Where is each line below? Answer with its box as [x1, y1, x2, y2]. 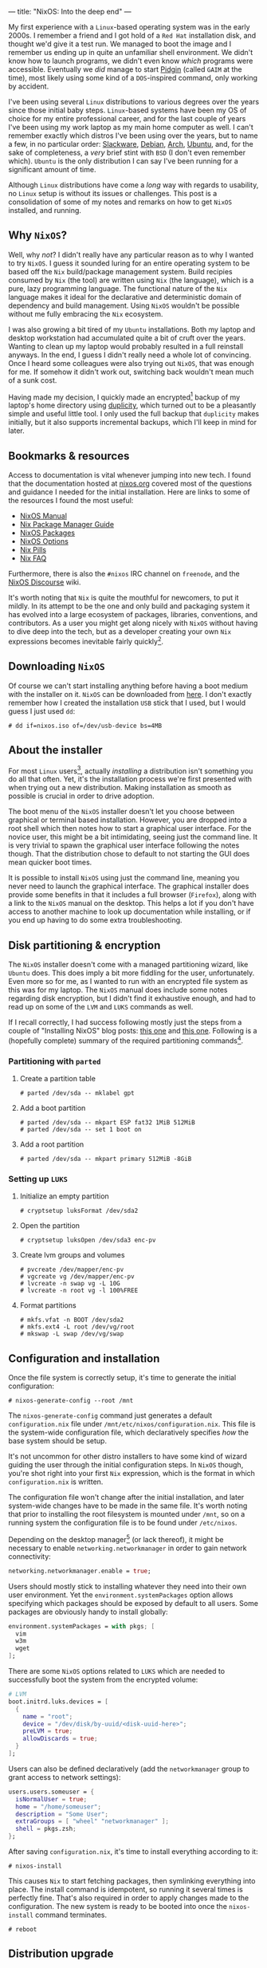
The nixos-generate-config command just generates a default [8, 1411, 213, 1420]
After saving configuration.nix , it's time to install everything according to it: [8, 1847, 258, 1856]
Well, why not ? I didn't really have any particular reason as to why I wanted [8, 250, 253, 259]
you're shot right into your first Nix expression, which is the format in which [8, 1469, 255, 1478]
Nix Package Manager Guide [19, 520, 114, 529]
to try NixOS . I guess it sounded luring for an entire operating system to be [8, 258, 250, 268]
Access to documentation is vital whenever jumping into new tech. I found [8, 470, 251, 480]
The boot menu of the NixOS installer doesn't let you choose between [8, 807, 235, 817]
